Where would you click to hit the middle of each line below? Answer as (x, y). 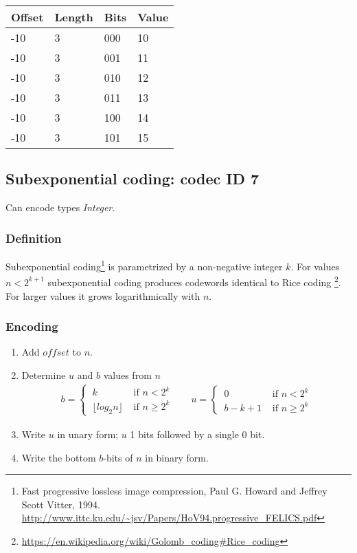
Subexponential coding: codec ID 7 (133, 178)
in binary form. (177, 457)
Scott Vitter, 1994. (61, 504)
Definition (34, 238)
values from (127, 375)
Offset (27, 17)
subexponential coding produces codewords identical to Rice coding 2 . (194, 281)
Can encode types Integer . (60, 207)
